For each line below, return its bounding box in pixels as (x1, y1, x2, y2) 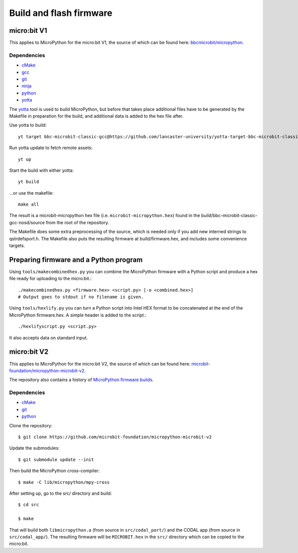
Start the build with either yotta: (9, 167, 74, 173)
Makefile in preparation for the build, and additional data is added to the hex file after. (9, 113, 184, 119)
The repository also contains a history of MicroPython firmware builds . (9, 377, 154, 383)
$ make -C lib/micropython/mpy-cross (18, 479, 110, 485)
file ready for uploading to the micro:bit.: (9, 276, 92, 282)
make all (18, 202, 39, 207)
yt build (18, 179, 39, 185)
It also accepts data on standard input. (9, 334, 88, 340)
